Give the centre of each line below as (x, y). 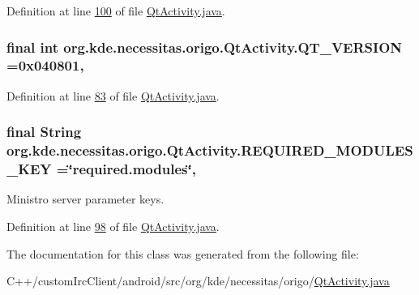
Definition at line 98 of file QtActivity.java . (113, 226)
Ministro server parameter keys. (86, 199)
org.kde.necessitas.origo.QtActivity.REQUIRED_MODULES (210, 150)
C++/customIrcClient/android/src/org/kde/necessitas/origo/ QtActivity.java (198, 281)
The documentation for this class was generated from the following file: (183, 253)
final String (44, 132)
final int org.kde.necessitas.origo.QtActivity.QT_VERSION (205, 47)
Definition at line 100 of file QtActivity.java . (116, 11)
